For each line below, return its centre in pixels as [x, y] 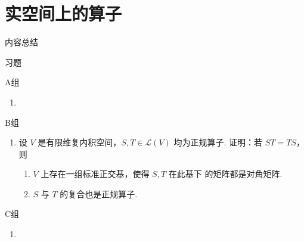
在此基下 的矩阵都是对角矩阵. [225, 174]
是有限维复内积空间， [80, 142]
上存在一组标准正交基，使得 [95, 174]
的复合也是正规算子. [99, 193]
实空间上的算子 [63, 13]
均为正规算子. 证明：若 [218, 142]
